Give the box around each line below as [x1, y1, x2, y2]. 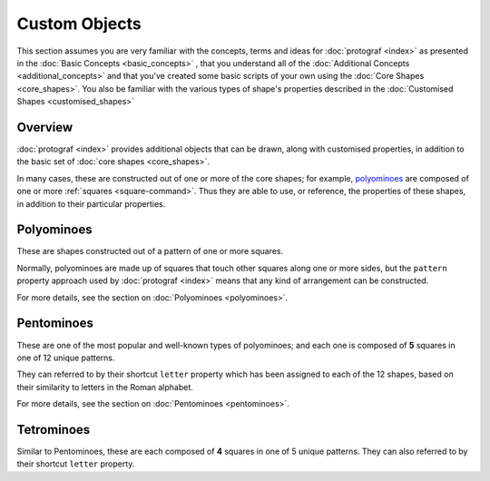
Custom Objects [16, 14, 142, 34]
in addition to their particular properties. [16, 198, 166, 209]
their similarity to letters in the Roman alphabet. [16, 381, 194, 392]
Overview [16, 119, 73, 135]
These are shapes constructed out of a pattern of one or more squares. [16, 246, 284, 257]
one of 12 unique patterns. [16, 352, 115, 363]
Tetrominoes [16, 422, 91, 437]
